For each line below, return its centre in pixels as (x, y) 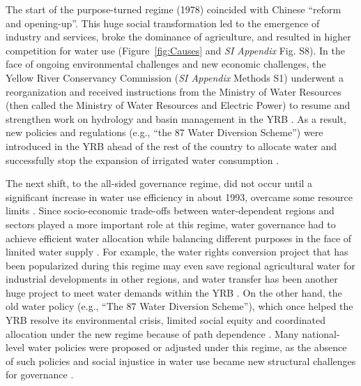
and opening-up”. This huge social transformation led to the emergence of (163, 23)
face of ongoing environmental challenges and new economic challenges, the (166, 64)
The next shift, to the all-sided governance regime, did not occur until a (159, 183)
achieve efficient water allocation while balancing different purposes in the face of (179, 238)
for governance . (40, 374)
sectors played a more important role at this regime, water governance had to (171, 224)
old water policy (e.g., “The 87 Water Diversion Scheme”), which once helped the (179, 306)
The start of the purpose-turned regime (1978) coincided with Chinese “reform (174, 9)
